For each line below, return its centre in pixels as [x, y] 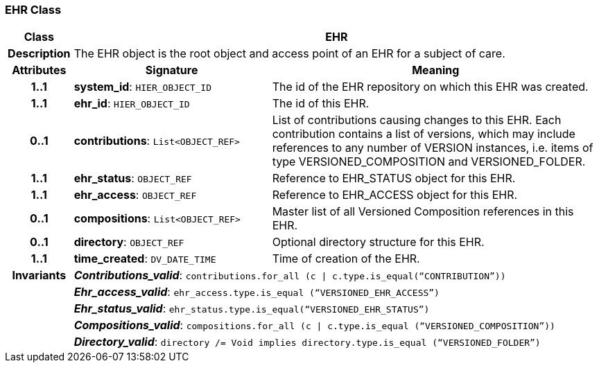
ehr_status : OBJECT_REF [133, 178]
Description [39, 54]
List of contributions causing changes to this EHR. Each [417, 120]
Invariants [39, 275]
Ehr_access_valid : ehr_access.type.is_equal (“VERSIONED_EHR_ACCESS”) [257, 292]
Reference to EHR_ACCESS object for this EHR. [395, 195]
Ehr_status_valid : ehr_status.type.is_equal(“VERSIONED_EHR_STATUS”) [252, 309]
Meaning [436, 70]
